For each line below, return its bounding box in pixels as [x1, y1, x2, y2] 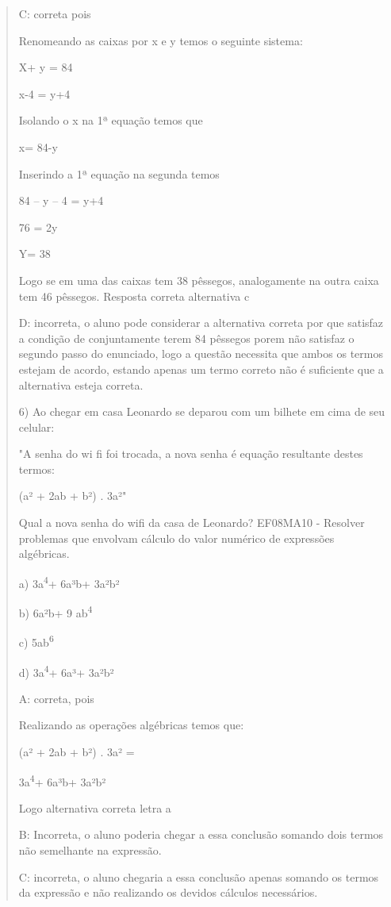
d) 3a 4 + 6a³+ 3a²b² [18, 661, 114, 680]
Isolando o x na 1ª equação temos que [18, 112, 203, 129]
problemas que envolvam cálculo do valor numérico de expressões [18, 529, 335, 546]
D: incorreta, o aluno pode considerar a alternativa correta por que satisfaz [18, 314, 384, 331]
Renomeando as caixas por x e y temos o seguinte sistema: [18, 32, 303, 48]
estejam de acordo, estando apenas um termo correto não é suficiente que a [18, 360, 384, 377]
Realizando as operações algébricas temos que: [18, 717, 244, 733]
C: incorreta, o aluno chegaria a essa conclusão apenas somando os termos [18, 868, 379, 885]
